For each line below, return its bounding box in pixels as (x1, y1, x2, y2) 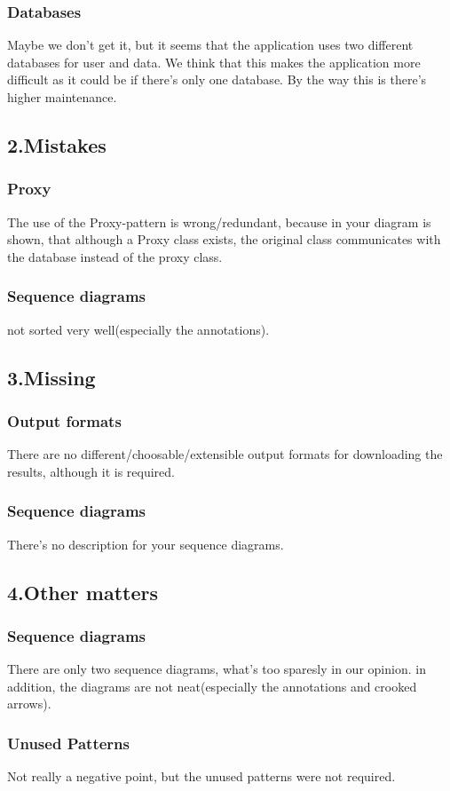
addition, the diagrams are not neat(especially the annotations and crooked (7, 676, 417, 695)
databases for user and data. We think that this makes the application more (7, 52, 421, 71)
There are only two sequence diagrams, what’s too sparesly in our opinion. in (7, 660, 426, 678)
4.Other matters (7, 578, 158, 605)
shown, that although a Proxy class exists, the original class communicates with (7, 230, 441, 249)
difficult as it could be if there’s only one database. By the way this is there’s (7, 70, 427, 89)
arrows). (7, 694, 51, 713)
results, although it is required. (7, 462, 175, 480)
